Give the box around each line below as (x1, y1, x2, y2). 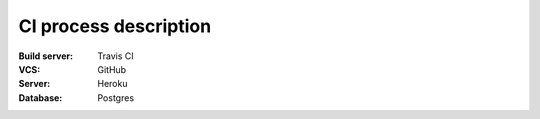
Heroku (97, 78, 128, 90)
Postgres (97, 91, 135, 104)
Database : (18, 91, 63, 104)
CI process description (18, 15, 212, 37)
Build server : (18, 50, 74, 62)
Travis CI (97, 50, 134, 62)
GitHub (97, 63, 127, 75)
